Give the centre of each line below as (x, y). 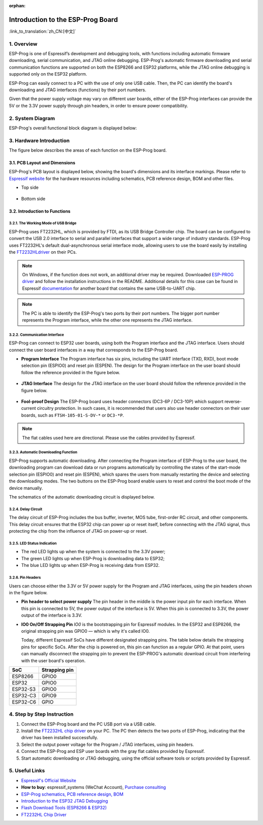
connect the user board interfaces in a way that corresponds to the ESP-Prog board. (94, 350)
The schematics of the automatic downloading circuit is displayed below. (82, 497)
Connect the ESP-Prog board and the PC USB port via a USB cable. (89, 724)
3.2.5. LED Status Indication (33, 543)
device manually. (26, 488)
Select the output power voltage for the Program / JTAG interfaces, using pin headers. (108, 745)
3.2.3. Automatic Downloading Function (43, 452)
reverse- (233, 402)
